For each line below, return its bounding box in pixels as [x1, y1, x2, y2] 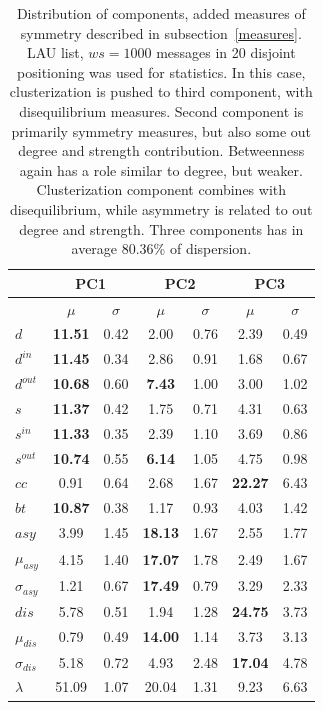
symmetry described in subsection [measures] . [20, 22, 302, 43]
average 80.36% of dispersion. [71, 238, 252, 259]
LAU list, [26, 42, 84, 63]
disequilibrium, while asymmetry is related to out [10, 198, 313, 219]
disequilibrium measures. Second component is [19, 100, 304, 121]
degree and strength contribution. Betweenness [18, 140, 305, 161]
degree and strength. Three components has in [19, 218, 304, 239]
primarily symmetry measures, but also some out [11, 120, 312, 141]
